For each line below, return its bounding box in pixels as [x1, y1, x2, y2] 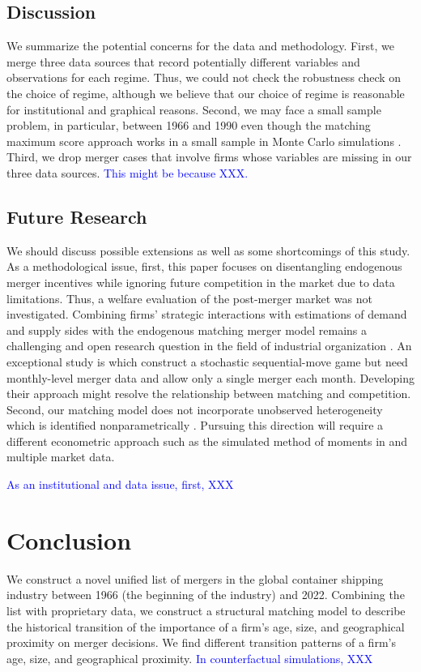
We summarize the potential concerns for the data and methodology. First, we [6, 37, 394, 54]
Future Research [6, 203, 147, 229]
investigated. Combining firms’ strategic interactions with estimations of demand [6, 306, 407, 323]
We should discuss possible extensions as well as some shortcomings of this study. [6, 242, 410, 259]
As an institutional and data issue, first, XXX [6, 476, 234, 493]
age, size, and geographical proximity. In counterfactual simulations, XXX [6, 649, 373, 666]
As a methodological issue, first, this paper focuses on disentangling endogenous [6, 258, 402, 275]
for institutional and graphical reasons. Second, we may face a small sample [6, 101, 381, 118]
